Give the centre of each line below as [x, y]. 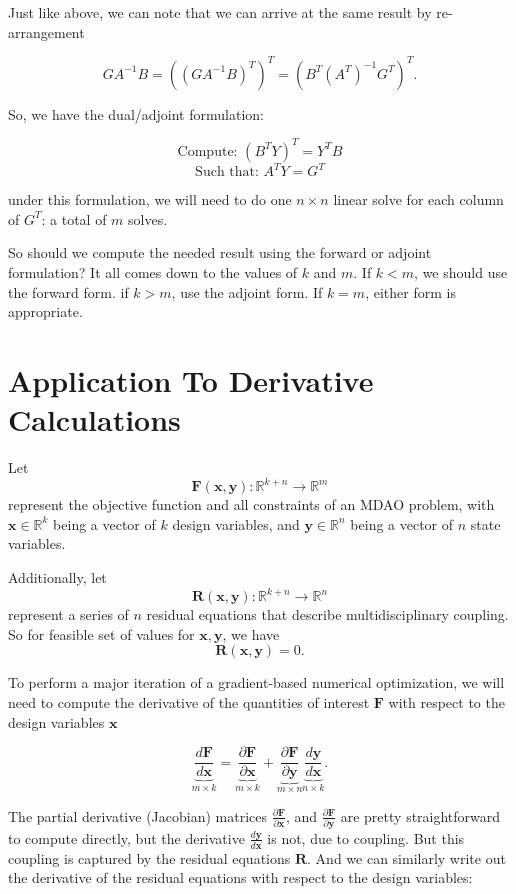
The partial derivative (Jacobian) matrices [137, 815]
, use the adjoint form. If [247, 291]
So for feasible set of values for [101, 633]
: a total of [74, 218]
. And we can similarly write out [406, 857]
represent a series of [68, 614]
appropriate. [45, 311]
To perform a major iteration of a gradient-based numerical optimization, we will [256, 682]
